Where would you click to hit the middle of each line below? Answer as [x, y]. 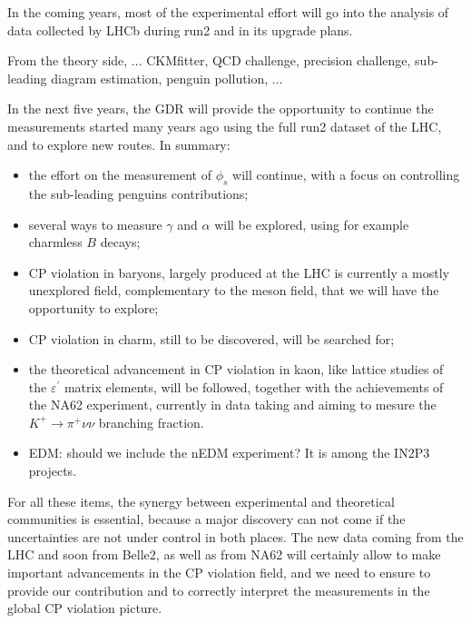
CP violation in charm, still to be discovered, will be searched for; [211, 338]
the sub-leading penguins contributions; [138, 193]
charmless [55, 242]
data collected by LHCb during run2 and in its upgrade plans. [180, 30]
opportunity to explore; [93, 307]
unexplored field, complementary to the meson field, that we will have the [234, 290]
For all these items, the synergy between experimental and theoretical [201, 501]
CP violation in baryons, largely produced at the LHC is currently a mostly [239, 272]
